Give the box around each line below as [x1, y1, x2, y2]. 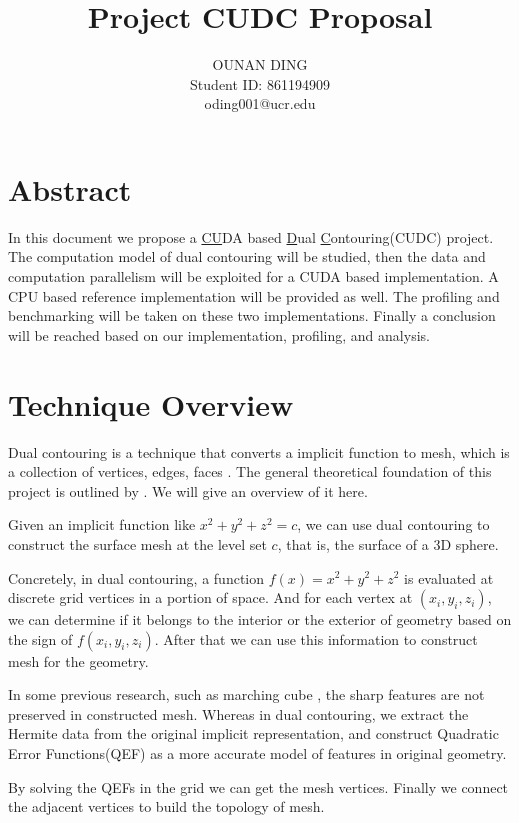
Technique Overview [8, 383, 294, 424]
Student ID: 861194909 [190, 73, 330, 94]
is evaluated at [404, 567, 494, 588]
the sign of [8, 628, 73, 649]
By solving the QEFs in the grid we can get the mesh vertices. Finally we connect [8, 776, 509, 797]
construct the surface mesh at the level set [8, 533, 267, 554]
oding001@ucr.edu [204, 93, 316, 114]
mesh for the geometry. [8, 650, 149, 671]
